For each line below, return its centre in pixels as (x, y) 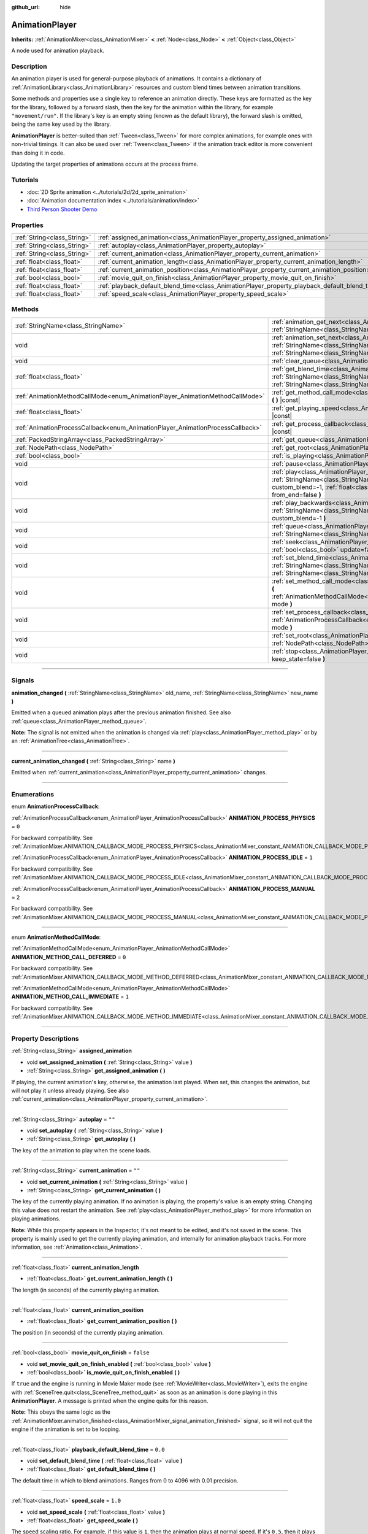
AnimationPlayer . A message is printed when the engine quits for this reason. (110, 1401)
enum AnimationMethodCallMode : (56, 937)
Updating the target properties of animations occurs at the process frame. (105, 164)
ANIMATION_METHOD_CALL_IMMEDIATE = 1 (70, 996)
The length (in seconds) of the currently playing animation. (86, 1290)
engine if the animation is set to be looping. (66, 1429)
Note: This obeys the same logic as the (61, 1412)
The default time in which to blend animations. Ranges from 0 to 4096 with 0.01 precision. (125, 1480)
